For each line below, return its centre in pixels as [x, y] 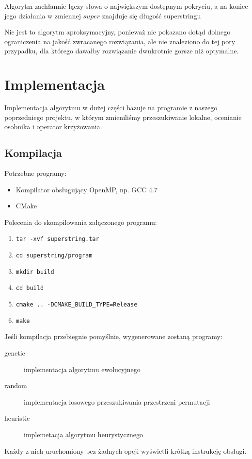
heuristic [17, 418]
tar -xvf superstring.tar [57, 239]
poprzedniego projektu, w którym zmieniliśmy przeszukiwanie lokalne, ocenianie [123, 117]
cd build [30, 288]
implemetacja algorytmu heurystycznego [83, 434]
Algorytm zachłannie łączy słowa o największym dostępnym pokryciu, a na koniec [126, 6]
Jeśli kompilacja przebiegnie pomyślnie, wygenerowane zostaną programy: [113, 336]
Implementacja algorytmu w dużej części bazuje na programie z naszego [111, 108]
